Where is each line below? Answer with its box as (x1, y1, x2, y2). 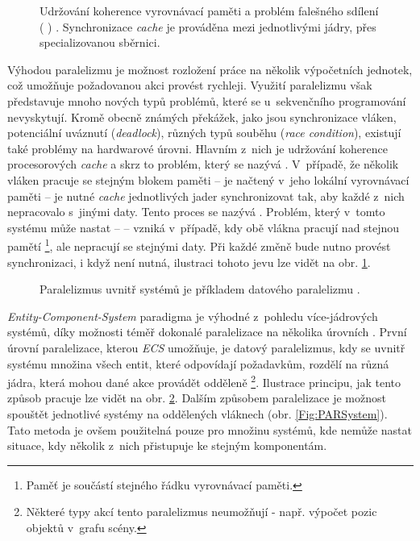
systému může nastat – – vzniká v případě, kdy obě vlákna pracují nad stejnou (7, 218, 400, 235)
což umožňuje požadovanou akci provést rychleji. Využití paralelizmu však (7, 77, 372, 94)
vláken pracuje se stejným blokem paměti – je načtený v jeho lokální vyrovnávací (7, 171, 410, 188)
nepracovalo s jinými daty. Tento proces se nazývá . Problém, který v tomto (7, 203, 385, 220)
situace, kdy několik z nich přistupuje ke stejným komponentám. (7, 437, 327, 454)
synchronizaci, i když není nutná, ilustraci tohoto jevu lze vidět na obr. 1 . (7, 253, 371, 270)
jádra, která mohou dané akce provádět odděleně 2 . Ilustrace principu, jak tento (7, 372, 401, 390)
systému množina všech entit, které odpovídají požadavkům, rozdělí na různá (7, 355, 389, 372)
